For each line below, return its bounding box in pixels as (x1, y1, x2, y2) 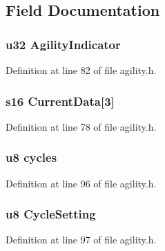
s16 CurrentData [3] (6, 92, 115, 109)
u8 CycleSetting (6, 205, 96, 223)
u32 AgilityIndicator (6, 35, 121, 53)
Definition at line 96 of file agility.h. (6, 176, 157, 190)
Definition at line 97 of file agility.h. (6, 232, 157, 247)
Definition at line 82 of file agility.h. (6, 63, 157, 77)
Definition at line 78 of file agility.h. (6, 119, 157, 133)
